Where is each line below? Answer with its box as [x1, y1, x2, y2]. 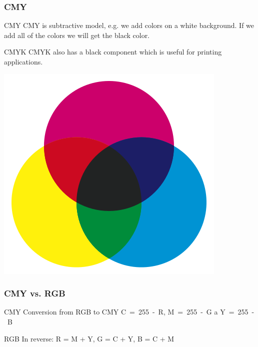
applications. [4, 56, 43, 66]
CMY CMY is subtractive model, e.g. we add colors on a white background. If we [4, 20, 254, 30]
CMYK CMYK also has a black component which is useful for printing [4, 46, 222, 57]
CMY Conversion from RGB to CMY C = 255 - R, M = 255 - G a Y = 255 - [4, 306, 254, 317]
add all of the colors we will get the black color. [4, 29, 150, 40]
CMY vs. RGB [4, 287, 65, 299]
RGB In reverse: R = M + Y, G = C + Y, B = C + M [4, 333, 174, 343]
